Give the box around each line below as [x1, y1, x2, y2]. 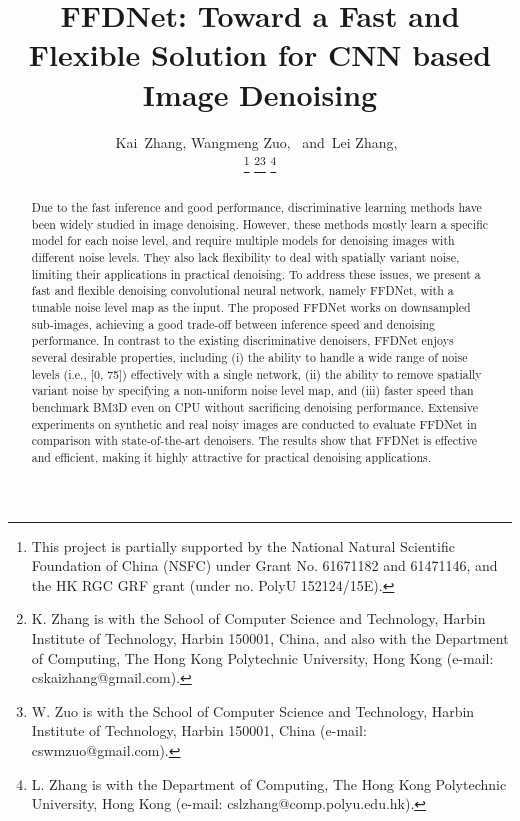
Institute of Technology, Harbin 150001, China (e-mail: [31, 720, 367, 741]
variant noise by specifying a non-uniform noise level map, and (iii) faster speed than [31, 382, 474, 399]
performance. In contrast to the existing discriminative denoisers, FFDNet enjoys [31, 332, 454, 349]
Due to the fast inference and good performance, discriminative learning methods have [31, 199, 482, 216]
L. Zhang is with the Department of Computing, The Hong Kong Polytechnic [31, 773, 507, 794]
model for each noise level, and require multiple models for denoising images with [31, 232, 455, 249]
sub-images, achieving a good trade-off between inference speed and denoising [31, 315, 436, 332]
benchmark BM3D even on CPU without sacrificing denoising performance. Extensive [31, 399, 479, 416]
